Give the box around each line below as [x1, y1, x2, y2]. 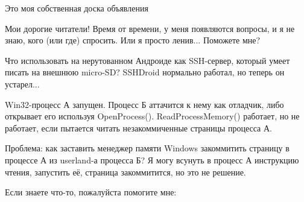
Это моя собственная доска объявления [5, 2, 148, 14]
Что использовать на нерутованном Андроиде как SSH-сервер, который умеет [5, 54, 290, 66]
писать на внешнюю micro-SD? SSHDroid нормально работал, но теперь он [5, 66, 285, 78]
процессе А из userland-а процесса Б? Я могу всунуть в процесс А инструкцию [5, 153, 299, 166]
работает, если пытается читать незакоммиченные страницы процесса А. [5, 121, 272, 134]
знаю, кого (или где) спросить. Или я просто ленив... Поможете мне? [5, 34, 261, 46]
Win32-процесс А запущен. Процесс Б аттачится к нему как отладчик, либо [5, 98, 284, 110]
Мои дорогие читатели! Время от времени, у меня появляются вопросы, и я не [5, 22, 295, 34]
